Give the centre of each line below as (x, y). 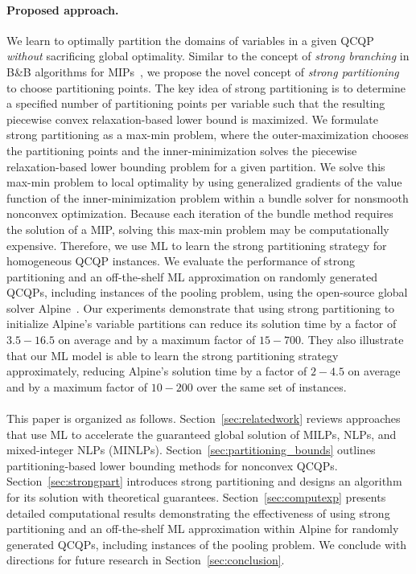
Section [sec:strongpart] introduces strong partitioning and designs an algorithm (204, 481)
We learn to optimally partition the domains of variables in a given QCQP (190, 40)
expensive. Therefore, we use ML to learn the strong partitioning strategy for (197, 245)
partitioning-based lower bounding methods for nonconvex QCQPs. (172, 465)
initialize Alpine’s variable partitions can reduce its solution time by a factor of (202, 324)
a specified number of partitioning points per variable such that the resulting (196, 103)
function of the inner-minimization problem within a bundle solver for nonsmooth (208, 197)
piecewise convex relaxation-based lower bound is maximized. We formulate (192, 119)
